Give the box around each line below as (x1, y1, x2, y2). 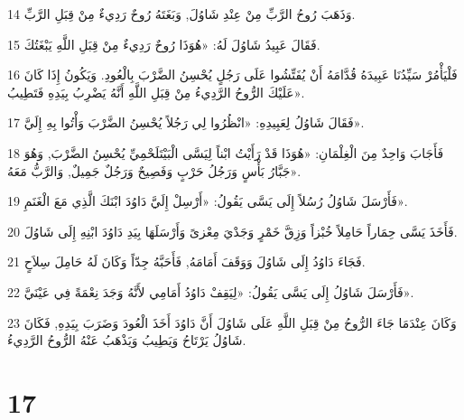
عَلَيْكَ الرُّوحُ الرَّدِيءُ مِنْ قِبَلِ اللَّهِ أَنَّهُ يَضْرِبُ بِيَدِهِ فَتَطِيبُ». (7, 82, 305, 101)
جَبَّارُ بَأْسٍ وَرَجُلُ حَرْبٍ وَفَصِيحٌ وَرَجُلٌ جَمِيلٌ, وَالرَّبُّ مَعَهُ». (7, 161, 302, 180)
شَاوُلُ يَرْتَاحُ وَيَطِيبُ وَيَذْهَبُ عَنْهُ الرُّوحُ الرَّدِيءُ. (7, 331, 246, 350)
